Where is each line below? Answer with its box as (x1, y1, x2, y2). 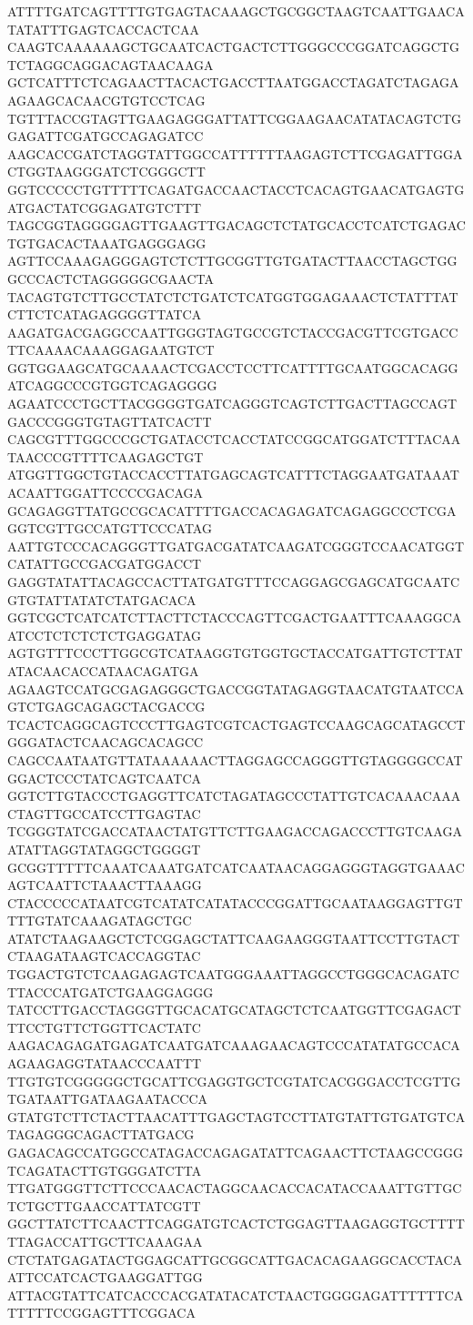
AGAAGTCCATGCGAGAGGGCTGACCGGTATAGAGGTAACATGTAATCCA (7, 679, 465, 698)
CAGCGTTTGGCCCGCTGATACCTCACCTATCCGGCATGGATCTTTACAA (7, 430, 461, 449)
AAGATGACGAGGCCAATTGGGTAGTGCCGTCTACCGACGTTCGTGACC (7, 322, 458, 341)
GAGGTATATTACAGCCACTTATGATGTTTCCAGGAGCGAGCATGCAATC (7, 572, 459, 591)
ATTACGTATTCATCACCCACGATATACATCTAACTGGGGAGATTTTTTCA (7, 1285, 464, 1304)
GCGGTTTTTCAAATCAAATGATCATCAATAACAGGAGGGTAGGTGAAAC (7, 857, 465, 876)
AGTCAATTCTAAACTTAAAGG (7, 875, 202, 895)
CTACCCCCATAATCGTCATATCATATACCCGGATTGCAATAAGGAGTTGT (7, 893, 463, 912)
